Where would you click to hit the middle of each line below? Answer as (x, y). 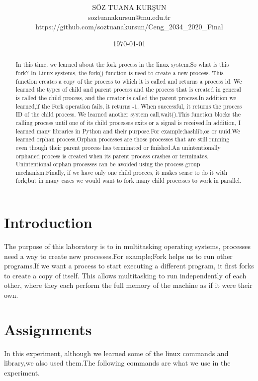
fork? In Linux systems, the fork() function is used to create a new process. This (120, 72)
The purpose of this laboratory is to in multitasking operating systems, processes (128, 246)
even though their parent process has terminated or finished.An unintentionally (118, 147)
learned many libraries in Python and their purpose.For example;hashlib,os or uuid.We (128, 131)
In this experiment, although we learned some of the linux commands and (116, 353)
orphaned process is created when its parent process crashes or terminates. (112, 156)
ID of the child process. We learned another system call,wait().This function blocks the (128, 114)
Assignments (48, 329)
